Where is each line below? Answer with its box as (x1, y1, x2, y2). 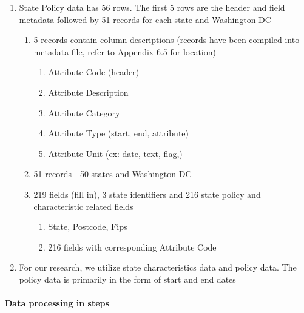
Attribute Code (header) (48, 66, 140, 78)
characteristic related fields (33, 200, 133, 212)
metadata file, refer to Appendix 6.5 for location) (33, 45, 216, 58)
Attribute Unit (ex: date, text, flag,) (48, 147, 183, 160)
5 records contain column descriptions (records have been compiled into (33, 33, 300, 46)
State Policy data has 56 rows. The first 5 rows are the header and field (19, 1, 285, 13)
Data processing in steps (5, 297, 109, 309)
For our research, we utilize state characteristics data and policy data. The (19, 261, 297, 274)
